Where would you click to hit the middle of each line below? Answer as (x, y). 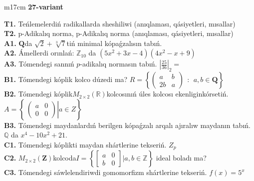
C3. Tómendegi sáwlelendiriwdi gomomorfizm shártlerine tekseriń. (106, 172)
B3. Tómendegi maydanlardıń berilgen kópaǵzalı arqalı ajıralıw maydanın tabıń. (127, 125)
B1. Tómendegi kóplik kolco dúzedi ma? (66, 79)
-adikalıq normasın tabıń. (119, 64)
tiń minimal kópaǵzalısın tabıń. (114, 43)
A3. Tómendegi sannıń (39, 64)
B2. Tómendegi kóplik (38, 94)
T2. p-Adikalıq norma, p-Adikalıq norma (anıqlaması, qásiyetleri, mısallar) (119, 33)
